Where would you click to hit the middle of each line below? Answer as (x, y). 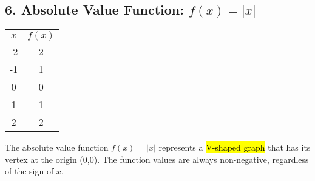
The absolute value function (57, 147)
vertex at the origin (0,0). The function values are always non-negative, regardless (157, 159)
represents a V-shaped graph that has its (235, 147)
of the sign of (29, 171)
